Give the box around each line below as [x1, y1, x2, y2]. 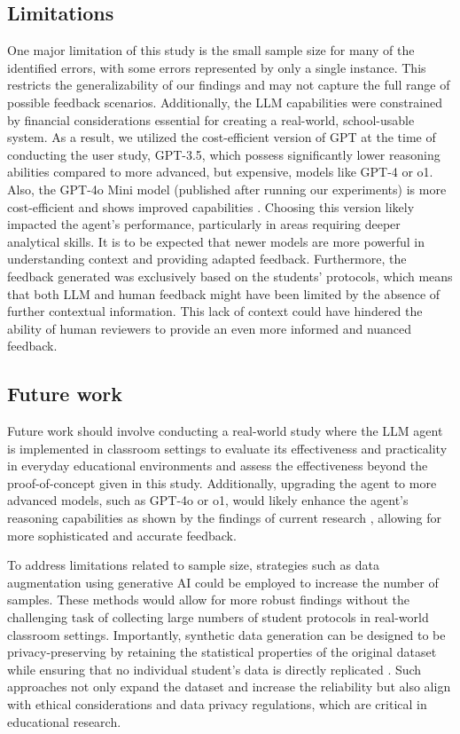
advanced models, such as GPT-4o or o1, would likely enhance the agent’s [7, 491, 409, 509]
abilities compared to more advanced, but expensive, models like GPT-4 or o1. [7, 162, 433, 181]
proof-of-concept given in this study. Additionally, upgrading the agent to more [7, 473, 437, 492]
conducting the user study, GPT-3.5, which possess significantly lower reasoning [7, 145, 441, 163]
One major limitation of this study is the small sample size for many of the [7, 41, 415, 59]
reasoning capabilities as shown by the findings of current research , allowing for [7, 509, 441, 527]
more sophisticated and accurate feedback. [7, 525, 237, 544]
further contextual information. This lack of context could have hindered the [7, 302, 423, 320]
